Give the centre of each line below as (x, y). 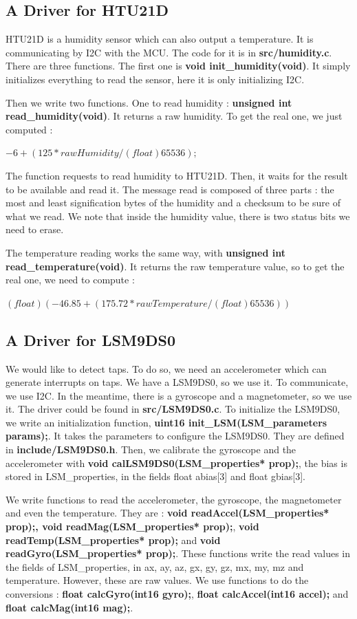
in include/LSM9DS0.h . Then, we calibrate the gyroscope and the (151, 449)
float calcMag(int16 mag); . (69, 607)
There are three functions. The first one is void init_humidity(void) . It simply (178, 66)
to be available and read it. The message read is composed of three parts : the (170, 189)
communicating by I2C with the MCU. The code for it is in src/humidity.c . (169, 52)
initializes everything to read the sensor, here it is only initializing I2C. (155, 79)
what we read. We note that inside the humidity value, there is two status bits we (178, 216)
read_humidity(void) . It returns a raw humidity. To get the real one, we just (174, 116)
